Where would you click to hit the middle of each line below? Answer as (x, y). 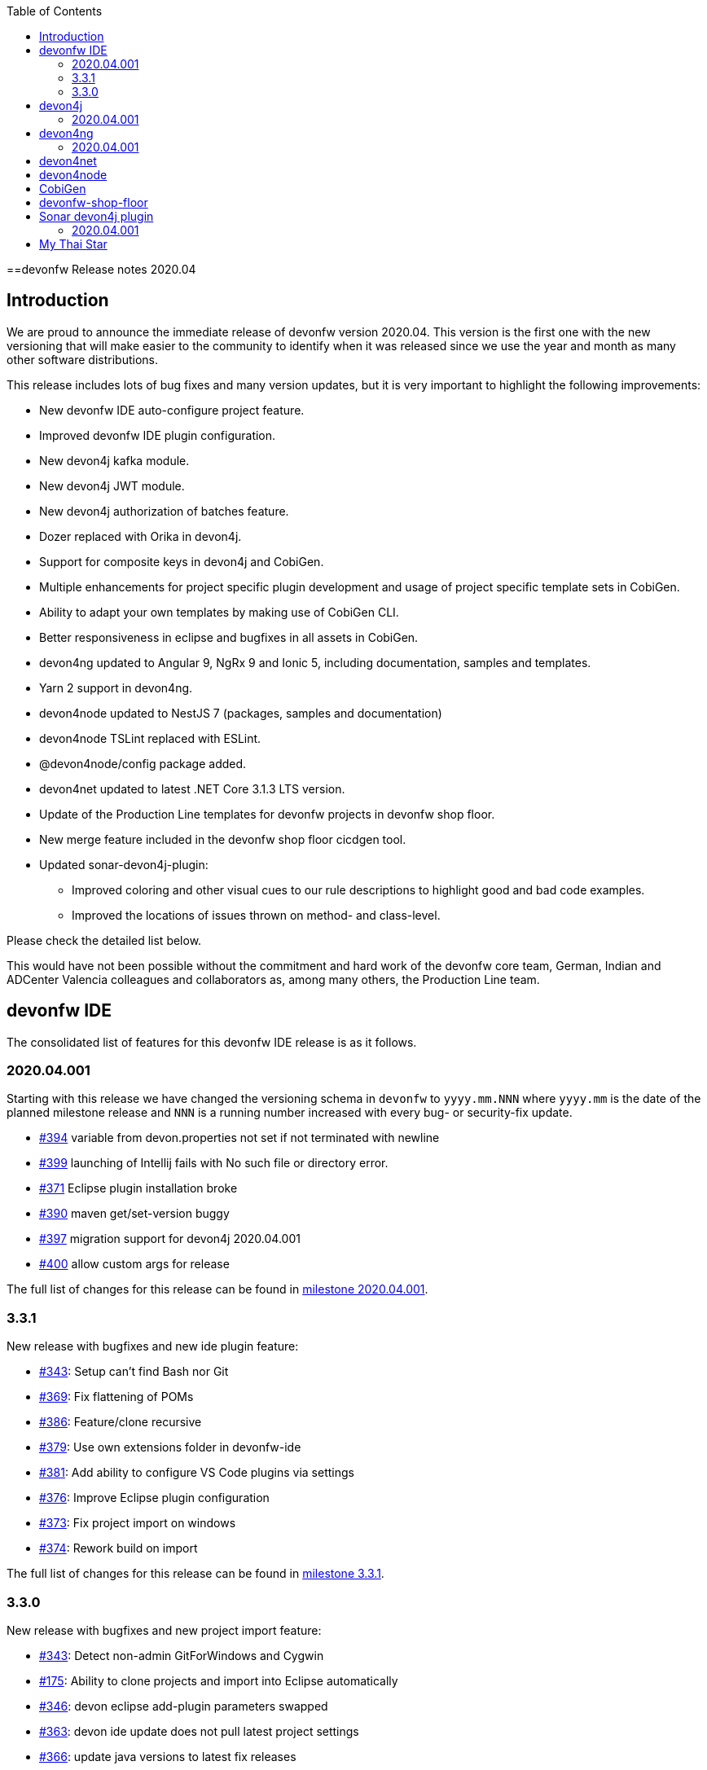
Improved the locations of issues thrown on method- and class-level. (256, 915)
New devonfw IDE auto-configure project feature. (172, 410)
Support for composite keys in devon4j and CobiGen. (182, 561)
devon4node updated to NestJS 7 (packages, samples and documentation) (241, 713)
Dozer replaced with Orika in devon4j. (141, 536)
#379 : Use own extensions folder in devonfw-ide (170, 1447)
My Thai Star (73, 244)
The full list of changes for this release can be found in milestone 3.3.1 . (195, 1574)
